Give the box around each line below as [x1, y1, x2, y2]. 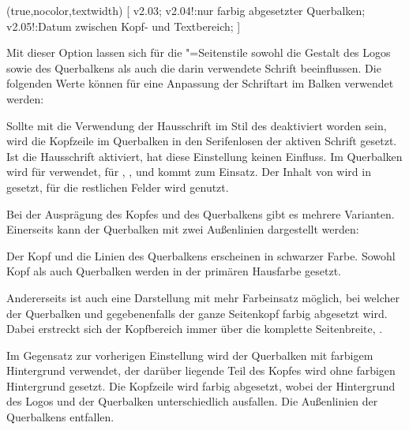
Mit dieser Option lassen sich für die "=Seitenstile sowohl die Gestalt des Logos [6, 44, 391, 61]
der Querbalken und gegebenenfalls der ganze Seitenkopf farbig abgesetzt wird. [6, 305, 388, 321]
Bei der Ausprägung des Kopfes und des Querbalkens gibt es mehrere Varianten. [6, 205, 395, 222]
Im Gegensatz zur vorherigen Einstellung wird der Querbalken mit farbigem [6, 346, 373, 363]
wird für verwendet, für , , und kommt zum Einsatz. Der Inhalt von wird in [6, 163, 371, 180]
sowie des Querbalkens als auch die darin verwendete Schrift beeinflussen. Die [6, 59, 381, 76]
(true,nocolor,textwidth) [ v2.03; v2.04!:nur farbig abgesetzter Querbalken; [6, 2, 366, 18]
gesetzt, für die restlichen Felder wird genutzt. [6, 178, 229, 195]
